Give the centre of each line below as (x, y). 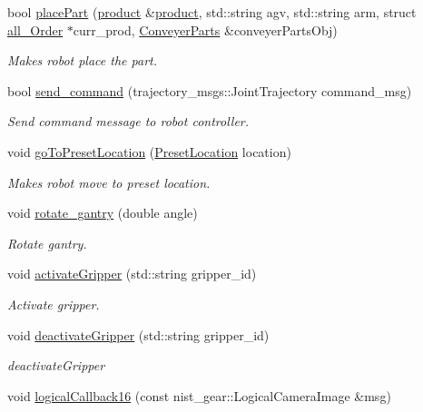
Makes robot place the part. (82, 60)
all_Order (35, 29)
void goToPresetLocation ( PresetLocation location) (149, 151)
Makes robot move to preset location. (109, 182)
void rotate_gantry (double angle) (103, 213)
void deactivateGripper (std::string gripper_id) (138, 334)
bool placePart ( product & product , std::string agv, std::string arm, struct (212, 12)
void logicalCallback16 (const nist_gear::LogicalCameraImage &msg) (199, 395)
